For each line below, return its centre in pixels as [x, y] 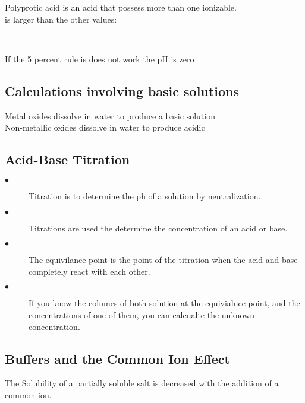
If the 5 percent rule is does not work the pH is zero [100, 58]
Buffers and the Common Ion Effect [117, 358]
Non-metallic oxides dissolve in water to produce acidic [105, 127]
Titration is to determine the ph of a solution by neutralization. [145, 196]
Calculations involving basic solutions [122, 91]
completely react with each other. [89, 271]
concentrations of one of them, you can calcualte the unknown [142, 314]
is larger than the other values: [61, 19]
